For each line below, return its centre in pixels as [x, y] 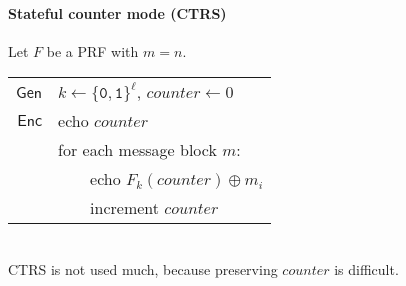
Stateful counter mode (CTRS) [117, 12]
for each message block [137, 150]
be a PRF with [92, 50]
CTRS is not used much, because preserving [143, 268]
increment [125, 208]
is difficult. [366, 268]
